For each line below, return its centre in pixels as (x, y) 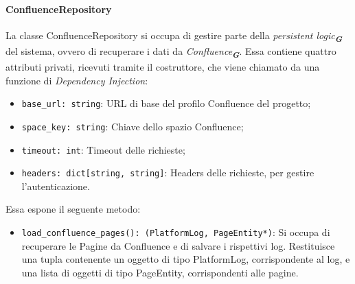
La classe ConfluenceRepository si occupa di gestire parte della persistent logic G (174, 36)
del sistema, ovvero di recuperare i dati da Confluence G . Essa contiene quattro (171, 52)
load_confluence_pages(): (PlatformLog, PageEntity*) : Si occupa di (176, 232)
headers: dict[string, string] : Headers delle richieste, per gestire (168, 173)
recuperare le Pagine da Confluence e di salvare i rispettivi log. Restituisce (178, 245)
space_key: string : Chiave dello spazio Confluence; (133, 126)
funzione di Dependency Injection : (77, 80)
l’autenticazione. (56, 186)
